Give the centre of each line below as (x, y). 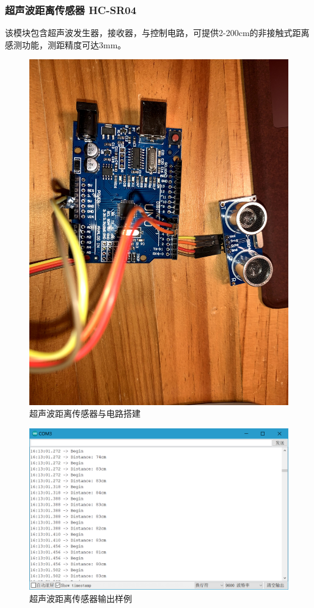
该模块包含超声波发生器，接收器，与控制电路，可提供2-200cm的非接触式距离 (157, 33)
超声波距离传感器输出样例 (81, 598)
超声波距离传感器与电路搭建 (85, 413)
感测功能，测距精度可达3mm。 (66, 44)
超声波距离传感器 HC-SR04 (71, 9)
